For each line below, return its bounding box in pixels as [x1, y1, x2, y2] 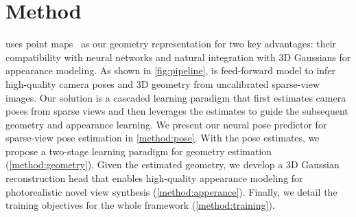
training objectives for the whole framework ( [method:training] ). [5, 198, 275, 212]
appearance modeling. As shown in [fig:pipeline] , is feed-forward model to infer [5, 63, 336, 78]
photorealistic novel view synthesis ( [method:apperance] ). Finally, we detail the [5, 184, 337, 198]
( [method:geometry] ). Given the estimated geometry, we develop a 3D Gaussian [5, 157, 340, 172]
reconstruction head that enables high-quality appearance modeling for [5, 171, 303, 185]
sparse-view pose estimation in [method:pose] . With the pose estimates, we [5, 130, 320, 145]
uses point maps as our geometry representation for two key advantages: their [5, 36, 337, 51]
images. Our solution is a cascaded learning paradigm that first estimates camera [5, 90, 346, 104]
